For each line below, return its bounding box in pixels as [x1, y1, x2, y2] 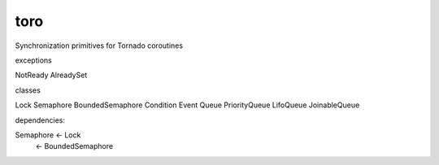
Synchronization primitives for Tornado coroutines [15, 41, 183, 50]
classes [15, 85, 41, 95]
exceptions [15, 55, 52, 65]
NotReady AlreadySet [15, 70, 88, 80]
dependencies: [15, 115, 65, 125]
